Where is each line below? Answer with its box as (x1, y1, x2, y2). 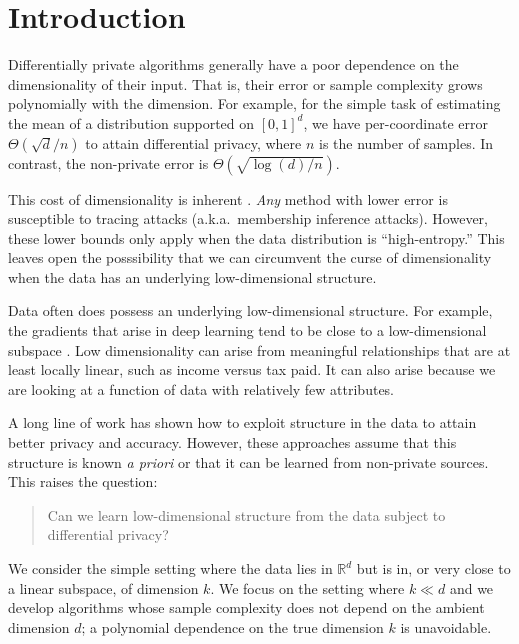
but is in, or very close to (356, 558, 511, 578)
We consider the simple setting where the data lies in (8, 558, 333, 578)
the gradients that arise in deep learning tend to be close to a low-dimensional (8, 320, 487, 341)
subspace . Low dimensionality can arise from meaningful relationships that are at (8, 339, 511, 360)
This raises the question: (8, 471, 158, 492)
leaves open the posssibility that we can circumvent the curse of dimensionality (8, 247, 492, 268)
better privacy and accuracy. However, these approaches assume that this (8, 432, 457, 453)
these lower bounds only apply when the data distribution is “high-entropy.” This (8, 227, 505, 248)
